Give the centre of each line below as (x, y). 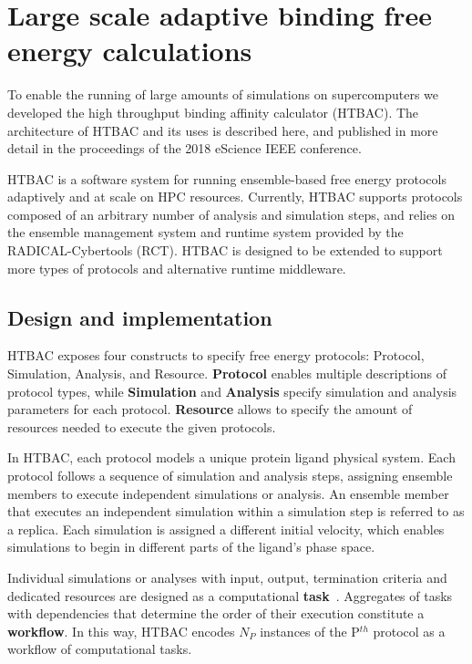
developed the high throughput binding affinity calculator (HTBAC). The (213, 112)
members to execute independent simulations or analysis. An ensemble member (228, 493)
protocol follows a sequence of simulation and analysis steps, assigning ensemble (230, 476)
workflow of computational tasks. (100, 649)
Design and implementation (140, 317)
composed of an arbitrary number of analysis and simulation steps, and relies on (231, 214)
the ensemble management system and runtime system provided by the (205, 232)
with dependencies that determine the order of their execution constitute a (216, 613)
